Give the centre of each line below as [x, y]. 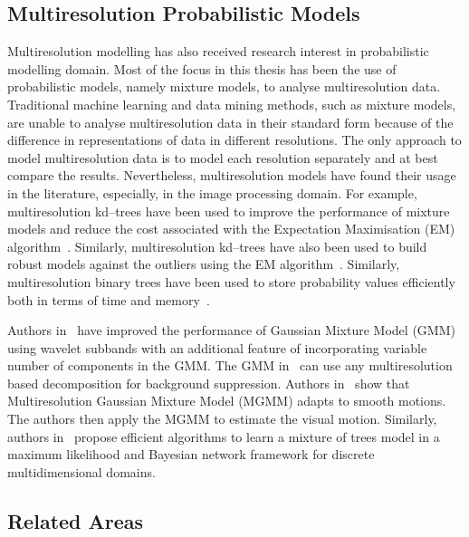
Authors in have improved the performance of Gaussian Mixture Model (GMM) [231, 330]
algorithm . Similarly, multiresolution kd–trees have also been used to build [217, 246]
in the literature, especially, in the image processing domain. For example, [212, 192]
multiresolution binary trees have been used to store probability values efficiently [231, 281]
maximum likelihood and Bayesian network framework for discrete [191, 454]
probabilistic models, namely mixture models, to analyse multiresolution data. [224, 86]
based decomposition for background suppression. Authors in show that [209, 383]
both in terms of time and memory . [109, 299]
